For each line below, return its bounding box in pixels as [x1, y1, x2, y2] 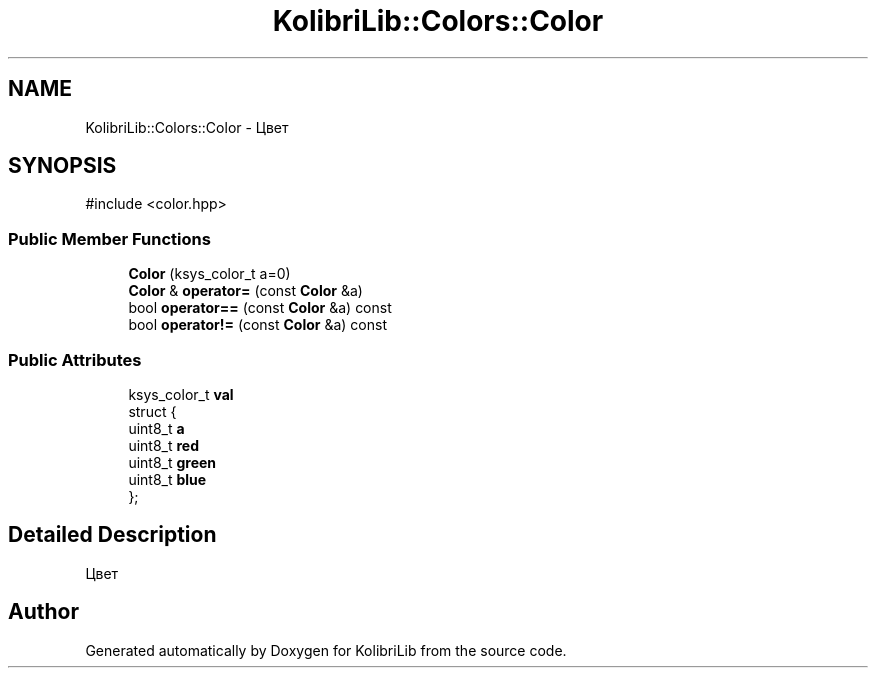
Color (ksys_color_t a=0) [128, 265, 291, 283]
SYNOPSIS [8, 153, 117, 179]
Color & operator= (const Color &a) [128, 282, 363, 300]
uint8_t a [128, 419, 185, 437]
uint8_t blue [128, 470, 207, 488]
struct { [128, 402, 177, 420]
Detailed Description [8, 522, 217, 548]
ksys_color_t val [128, 385, 234, 403]
